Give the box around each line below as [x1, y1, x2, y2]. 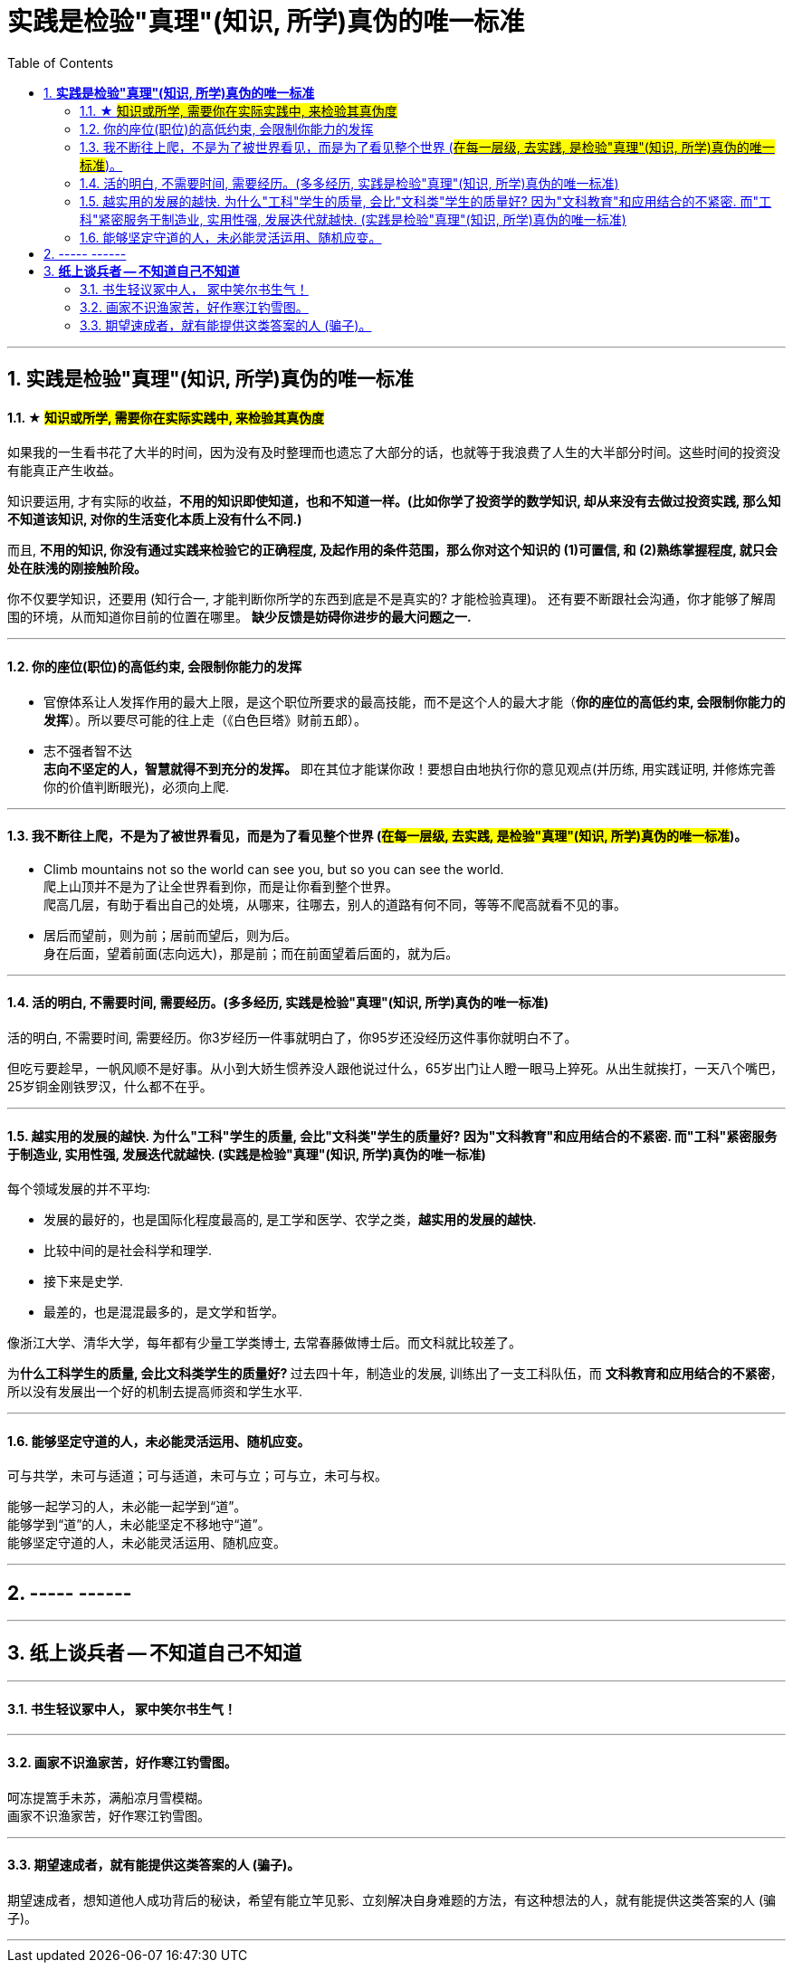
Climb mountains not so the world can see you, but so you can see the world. [43, 861, 504, 877]
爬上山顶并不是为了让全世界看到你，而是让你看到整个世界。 [43, 878, 398, 894]
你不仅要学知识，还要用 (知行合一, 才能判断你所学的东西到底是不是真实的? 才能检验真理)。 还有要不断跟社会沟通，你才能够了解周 [7, 591, 777, 607]
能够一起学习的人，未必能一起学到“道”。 [7, 1499, 247, 1515]
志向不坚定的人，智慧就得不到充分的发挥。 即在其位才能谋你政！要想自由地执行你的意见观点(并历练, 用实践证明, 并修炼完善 [43, 760, 776, 776]
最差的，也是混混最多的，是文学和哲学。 [43, 1304, 284, 1320]
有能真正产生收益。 [7, 462, 121, 479]
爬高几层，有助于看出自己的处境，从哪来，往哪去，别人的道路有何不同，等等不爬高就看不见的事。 [43, 896, 626, 912]
